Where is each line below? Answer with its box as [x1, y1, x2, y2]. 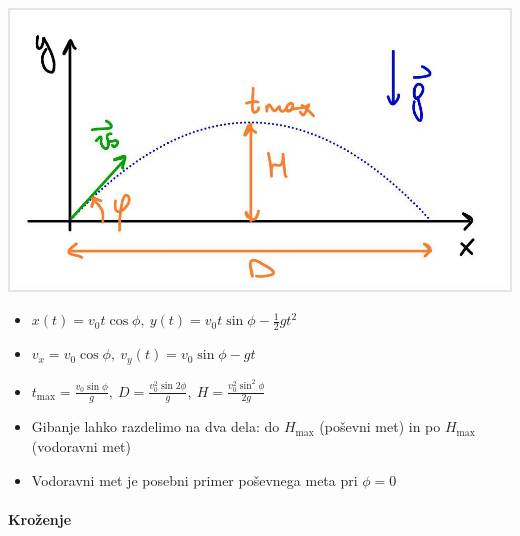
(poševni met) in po [319, 416, 441, 437]
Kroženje [8, 508, 72, 529]
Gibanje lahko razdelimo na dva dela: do [31, 416, 280, 437]
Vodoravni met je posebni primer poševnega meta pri [31, 469, 358, 490]
